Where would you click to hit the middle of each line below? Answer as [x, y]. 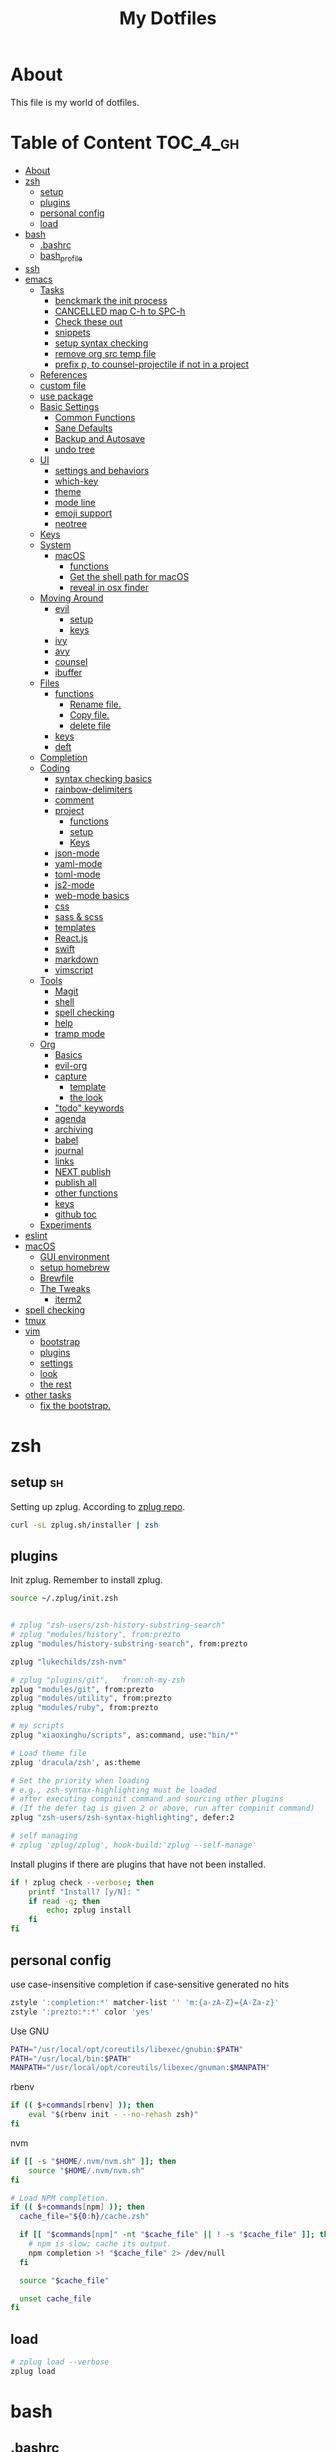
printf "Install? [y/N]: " [84, 1892]
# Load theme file [48, 1753]
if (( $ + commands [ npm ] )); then [77, 2207]
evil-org [71, 1065]
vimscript [74, 969]
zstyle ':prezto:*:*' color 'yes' [82, 2012]
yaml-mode [78, 863]
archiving [74, 1129]
